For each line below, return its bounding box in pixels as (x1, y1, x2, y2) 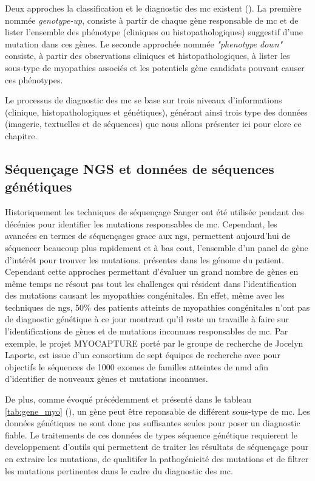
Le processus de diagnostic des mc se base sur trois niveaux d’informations (5, 94, 282, 106)
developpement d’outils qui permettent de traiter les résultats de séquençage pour (5, 440, 309, 453)
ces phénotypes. (5, 73, 63, 86)
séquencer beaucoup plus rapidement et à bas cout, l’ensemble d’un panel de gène (5, 241, 308, 254)
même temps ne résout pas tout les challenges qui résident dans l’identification (5, 277, 297, 289)
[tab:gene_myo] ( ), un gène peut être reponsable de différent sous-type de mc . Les (5, 404, 310, 417)
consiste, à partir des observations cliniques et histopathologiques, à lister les (5, 49, 290, 62)
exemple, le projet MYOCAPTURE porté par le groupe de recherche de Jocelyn (5, 336, 303, 349)
